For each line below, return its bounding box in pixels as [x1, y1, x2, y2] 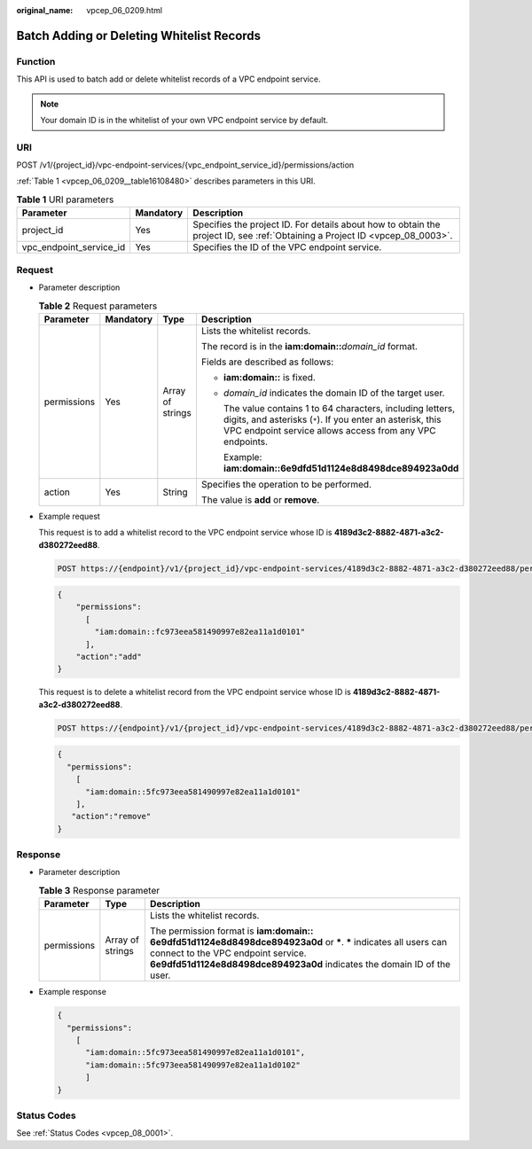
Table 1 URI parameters [16, 193, 114, 206]
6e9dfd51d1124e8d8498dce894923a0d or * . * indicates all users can [149, 936, 448, 949]
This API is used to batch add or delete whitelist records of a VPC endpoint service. [16, 74, 321, 84]
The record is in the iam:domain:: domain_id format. [200, 340, 419, 352]
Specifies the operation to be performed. [200, 478, 372, 490]
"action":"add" [75, 652, 142, 662]
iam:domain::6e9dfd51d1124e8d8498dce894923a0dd [223, 462, 459, 474]
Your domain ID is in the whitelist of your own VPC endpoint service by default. [40, 114, 328, 125]
